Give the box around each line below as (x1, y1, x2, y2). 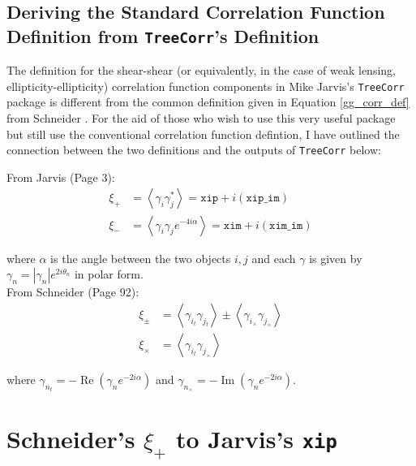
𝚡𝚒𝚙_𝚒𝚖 (246, 192, 280, 205)
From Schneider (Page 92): (6, 283, 139, 300)
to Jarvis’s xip (175, 422, 337, 455)
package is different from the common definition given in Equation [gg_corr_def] (6, 93, 410, 110)
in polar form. (74, 265, 144, 283)
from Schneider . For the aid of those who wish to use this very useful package (6, 110, 396, 127)
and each (251, 249, 296, 266)
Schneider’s (6, 422, 135, 455)
